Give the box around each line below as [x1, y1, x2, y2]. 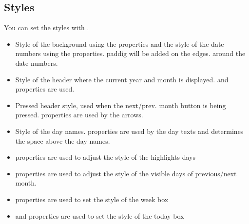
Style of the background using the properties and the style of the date [15, 38, 224, 49]
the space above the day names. [15, 135, 110, 146]
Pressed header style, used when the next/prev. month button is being [15, 100, 226, 110]
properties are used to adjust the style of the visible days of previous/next [15, 168, 237, 178]
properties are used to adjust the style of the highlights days [15, 152, 196, 162]
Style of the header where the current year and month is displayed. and [15, 74, 229, 84]
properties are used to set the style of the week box [15, 194, 169, 204]
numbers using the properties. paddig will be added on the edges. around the [15, 48, 246, 58]
